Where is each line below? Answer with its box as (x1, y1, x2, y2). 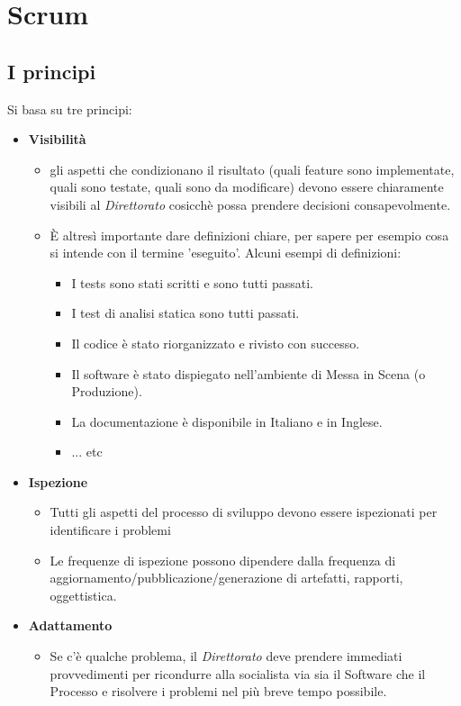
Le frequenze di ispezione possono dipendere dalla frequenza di (50, 550, 396, 569)
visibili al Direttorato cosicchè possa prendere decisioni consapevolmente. (50, 195, 451, 213)
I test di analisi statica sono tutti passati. (71, 303, 300, 322)
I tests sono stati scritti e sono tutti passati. (71, 273, 313, 292)
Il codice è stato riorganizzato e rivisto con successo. (71, 333, 360, 352)
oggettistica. (50, 585, 117, 604)
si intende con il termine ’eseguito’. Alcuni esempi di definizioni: (50, 243, 402, 262)
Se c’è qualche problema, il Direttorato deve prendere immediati (50, 647, 402, 665)
